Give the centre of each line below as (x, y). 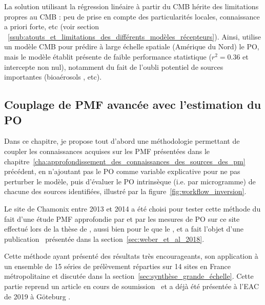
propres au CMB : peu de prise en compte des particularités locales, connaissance (132, 16)
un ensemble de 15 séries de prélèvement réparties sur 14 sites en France (117, 266)
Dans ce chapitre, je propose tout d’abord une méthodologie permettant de (122, 141)
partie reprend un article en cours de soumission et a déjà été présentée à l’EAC (131, 286)
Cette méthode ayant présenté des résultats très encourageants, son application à (131, 256)
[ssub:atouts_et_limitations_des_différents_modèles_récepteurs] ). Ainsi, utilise (135, 36)
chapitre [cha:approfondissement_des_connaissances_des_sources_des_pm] (125, 161)
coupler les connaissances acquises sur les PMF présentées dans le (107, 151)
